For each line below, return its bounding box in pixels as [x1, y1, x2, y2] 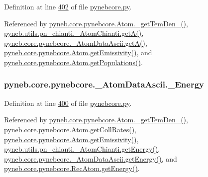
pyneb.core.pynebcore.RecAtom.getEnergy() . [4, 163, 140, 174]
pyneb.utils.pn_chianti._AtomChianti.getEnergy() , [4, 144, 160, 154]
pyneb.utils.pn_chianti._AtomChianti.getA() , [4, 28, 144, 38]
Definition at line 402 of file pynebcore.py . [4, 1, 132, 11]
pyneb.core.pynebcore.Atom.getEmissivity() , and [4, 47, 152, 58]
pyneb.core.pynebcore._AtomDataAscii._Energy [4, 78, 204, 90]
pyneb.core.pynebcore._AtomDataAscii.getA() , [4, 37, 147, 48]
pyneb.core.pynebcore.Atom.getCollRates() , [4, 124, 136, 134]
